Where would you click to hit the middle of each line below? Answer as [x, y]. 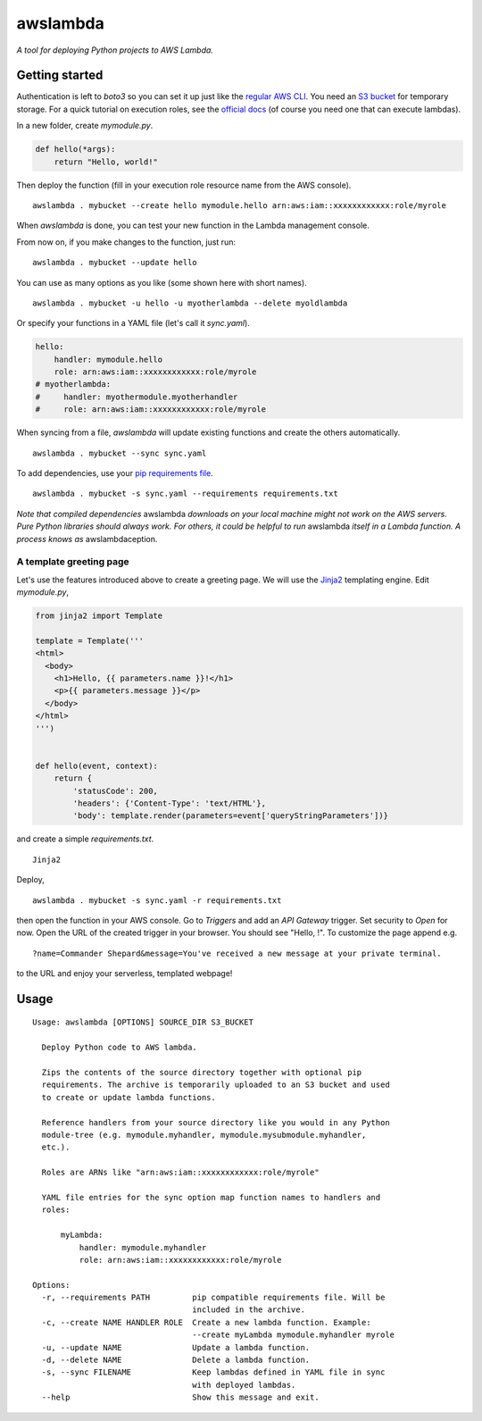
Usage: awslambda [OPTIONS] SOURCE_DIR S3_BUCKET [143, 1022]
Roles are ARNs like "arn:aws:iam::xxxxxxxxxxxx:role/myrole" [181, 1173]
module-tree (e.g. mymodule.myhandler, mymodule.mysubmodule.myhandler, [204, 1135]
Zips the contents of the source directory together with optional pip [202, 1073]
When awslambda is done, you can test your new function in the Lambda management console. [193, 226]
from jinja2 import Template [99, 616]
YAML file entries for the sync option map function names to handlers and [211, 1197]
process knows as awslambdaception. [87, 539]
